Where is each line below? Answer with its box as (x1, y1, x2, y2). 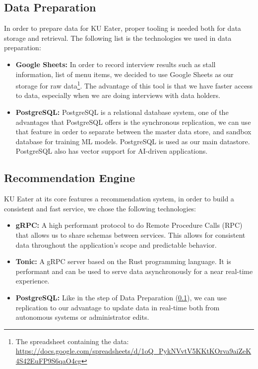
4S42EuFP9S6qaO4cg (15, 355, 81, 366)
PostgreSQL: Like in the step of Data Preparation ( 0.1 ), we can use (15, 292, 227, 302)
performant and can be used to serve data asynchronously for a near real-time (15, 266, 253, 276)
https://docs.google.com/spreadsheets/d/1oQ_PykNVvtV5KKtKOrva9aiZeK (15, 346, 252, 356)
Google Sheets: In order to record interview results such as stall (15, 59, 216, 69)
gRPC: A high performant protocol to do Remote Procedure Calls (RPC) (15, 220, 243, 230)
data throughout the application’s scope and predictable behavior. (15, 239, 217, 250)
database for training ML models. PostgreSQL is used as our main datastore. (15, 136, 250, 146)
